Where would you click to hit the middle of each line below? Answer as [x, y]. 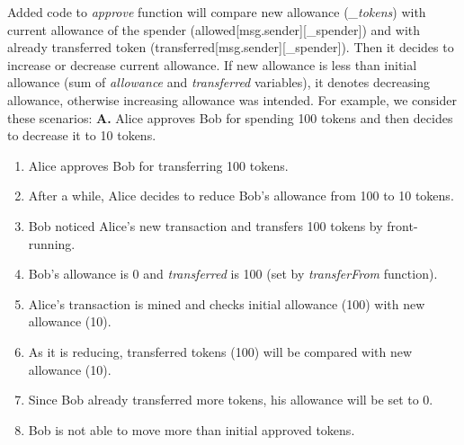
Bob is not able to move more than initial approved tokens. [192, 429]
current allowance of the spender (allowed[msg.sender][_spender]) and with [214, 29]
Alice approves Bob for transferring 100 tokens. [158, 165]
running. [52, 243]
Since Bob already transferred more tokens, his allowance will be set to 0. [231, 400]
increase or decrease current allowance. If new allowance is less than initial [212, 64]
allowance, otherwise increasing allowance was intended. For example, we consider [232, 99]
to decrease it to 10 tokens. [82, 135]
